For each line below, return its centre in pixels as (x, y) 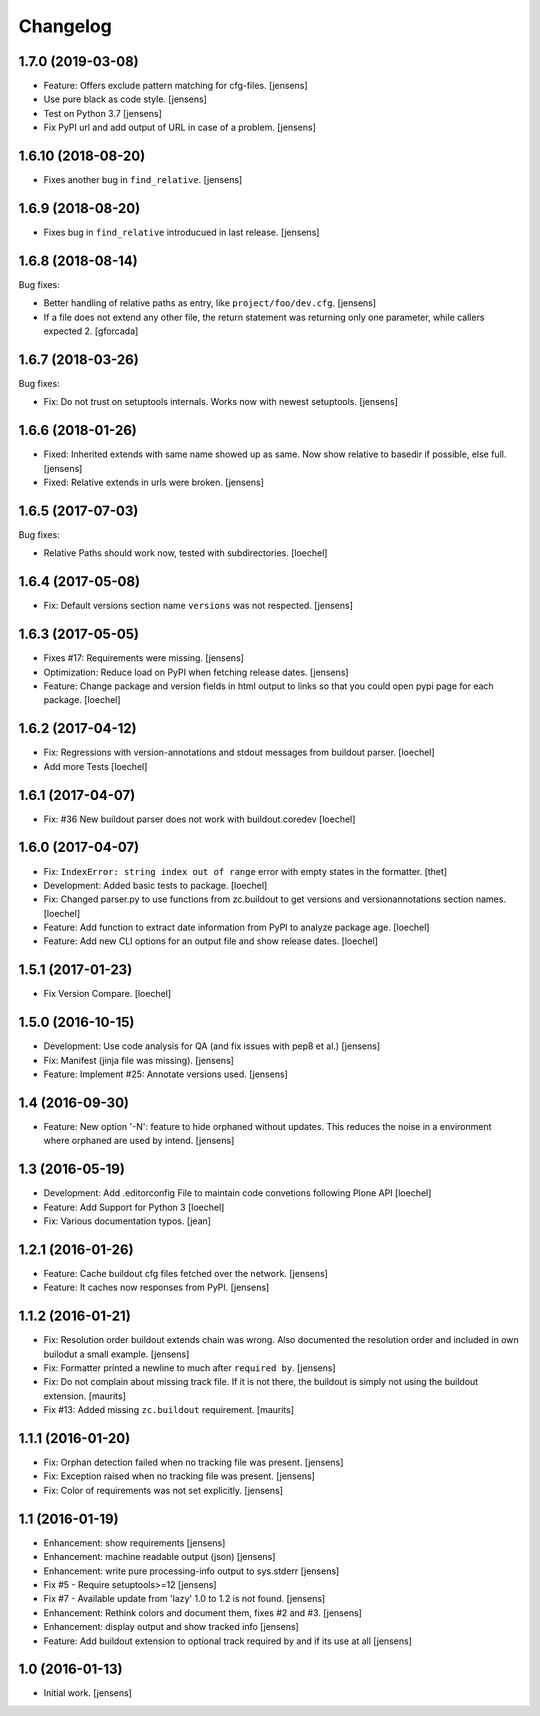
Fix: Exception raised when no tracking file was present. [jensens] (179, 1476)
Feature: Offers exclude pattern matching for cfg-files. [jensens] (176, 86)
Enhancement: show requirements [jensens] (134, 1542)
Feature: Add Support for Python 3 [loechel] (134, 1207)
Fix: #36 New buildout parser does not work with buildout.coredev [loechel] (199, 819)
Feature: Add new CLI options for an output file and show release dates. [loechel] (211, 941)
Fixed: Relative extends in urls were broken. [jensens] (154, 482)
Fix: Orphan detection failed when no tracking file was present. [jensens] (193, 1462)
